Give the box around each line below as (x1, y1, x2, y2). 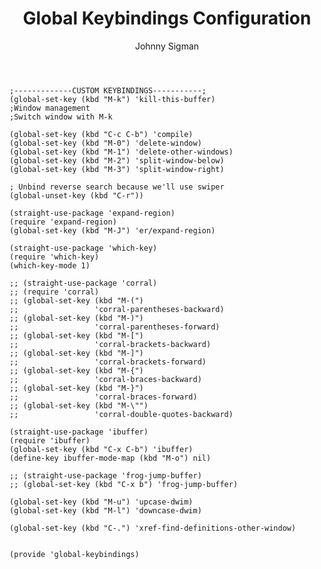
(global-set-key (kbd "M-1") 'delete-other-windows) (9, 147, 234, 157)
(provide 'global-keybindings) (9, 549, 140, 559)
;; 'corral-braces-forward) (9, 392, 198, 402)
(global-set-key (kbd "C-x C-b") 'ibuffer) (9, 444, 194, 454)
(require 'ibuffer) (9, 435, 91, 446)
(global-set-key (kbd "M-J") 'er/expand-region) (9, 225, 216, 236)
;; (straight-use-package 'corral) (9, 278, 158, 288)
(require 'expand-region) (9, 217, 117, 227)
